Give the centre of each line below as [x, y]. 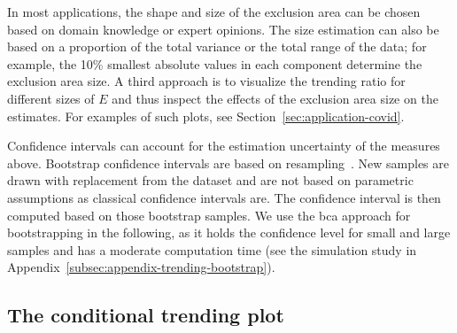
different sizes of [51, 98]
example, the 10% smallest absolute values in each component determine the [215, 63]
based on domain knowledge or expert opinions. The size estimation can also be [223, 29]
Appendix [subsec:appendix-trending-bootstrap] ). [141, 267]
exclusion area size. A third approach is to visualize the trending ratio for [206, 81]
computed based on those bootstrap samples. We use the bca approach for [209, 215]
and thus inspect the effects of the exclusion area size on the [275, 98]
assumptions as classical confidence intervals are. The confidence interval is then [224, 197]
